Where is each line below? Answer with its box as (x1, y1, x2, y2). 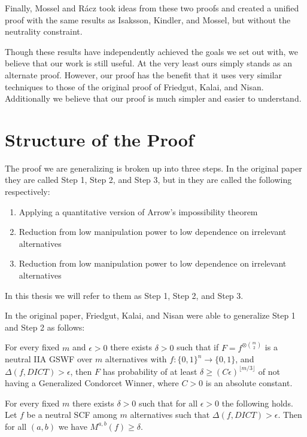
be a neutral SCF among (26, 408, 117, 421)
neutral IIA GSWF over (5, 353, 93, 365)
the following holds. (221, 396, 293, 409)
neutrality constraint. (5, 25, 83, 38)
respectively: (5, 185, 50, 198)
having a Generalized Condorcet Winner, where (5, 377, 179, 389)
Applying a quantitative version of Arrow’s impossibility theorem (19, 205, 258, 218)
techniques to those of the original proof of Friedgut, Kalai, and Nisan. (5, 80, 264, 93)
